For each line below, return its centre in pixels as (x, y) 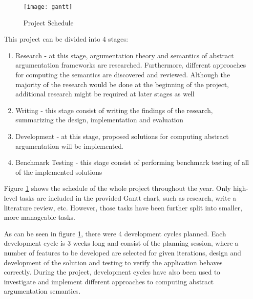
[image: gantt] (48, 7)
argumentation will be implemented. (70, 146)
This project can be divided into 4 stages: (66, 39)
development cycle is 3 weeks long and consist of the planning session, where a (121, 243)
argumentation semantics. (42, 291)
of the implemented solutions (59, 172)
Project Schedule (49, 22)
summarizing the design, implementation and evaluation (99, 120)
